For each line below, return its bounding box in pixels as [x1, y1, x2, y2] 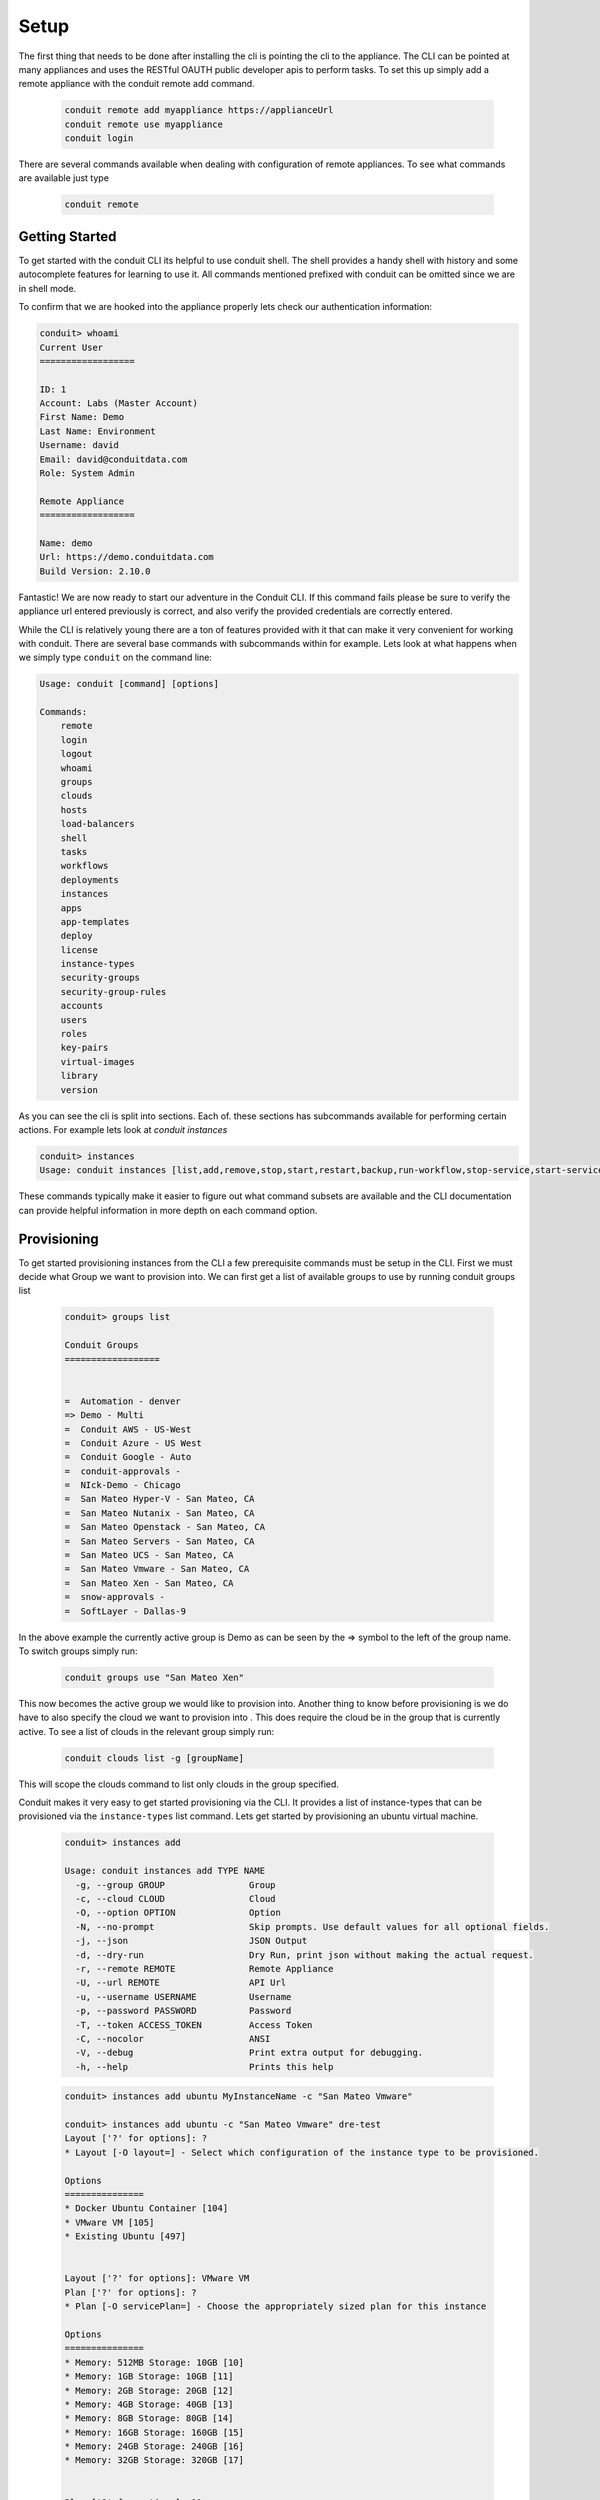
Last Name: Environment [39, 425, 157, 437]
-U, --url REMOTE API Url [75, 1977, 287, 1989]
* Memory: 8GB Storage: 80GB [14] [64, 2413, 234, 2424]
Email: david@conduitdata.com [39, 453, 188, 465]
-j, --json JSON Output [75, 1935, 308, 1947]
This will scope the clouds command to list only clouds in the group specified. [18, 1778, 340, 1790]
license [60, 944, 99, 955]
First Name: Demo [39, 411, 125, 423]
